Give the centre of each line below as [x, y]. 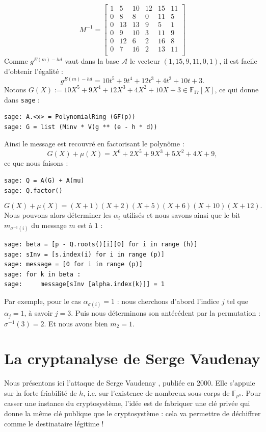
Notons [15, 89]
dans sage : [22, 99]
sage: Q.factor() [33, 190]
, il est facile [238, 61]
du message [49, 225]
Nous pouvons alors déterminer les [58, 215]
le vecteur [145, 61]
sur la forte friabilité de [41, 392]
